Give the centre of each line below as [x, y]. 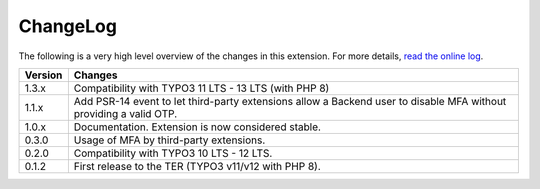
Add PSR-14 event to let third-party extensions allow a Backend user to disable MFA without [290, 101]
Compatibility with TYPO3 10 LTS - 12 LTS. [173, 153]
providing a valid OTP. [125, 113]
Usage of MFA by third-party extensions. [169, 140]
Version [43, 75]
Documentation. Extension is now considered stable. [197, 127]
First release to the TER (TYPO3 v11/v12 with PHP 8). [197, 166]
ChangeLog [67, 26]
